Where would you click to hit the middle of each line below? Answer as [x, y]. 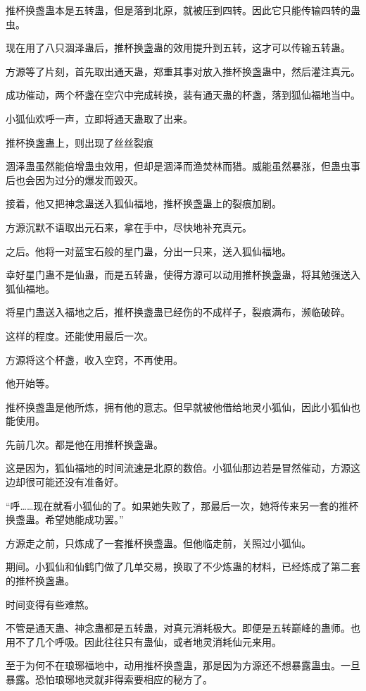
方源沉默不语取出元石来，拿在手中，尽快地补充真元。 [129, 227]
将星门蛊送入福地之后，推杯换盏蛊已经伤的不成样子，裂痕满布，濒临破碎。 [178, 312]
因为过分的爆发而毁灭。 [89, 179]
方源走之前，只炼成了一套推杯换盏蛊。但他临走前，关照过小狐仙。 [158, 543]
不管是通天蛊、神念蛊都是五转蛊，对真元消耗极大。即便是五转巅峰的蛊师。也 [183, 628]
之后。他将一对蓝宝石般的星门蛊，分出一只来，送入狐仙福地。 [149, 251]
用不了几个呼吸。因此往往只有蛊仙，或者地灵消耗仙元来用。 [144, 641]
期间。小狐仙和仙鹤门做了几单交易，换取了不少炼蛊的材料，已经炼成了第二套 [183, 567]
